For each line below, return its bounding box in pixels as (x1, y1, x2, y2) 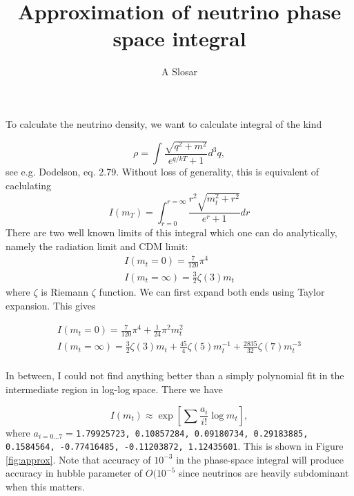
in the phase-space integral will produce (176, 452, 344, 466)
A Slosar (161, 64, 197, 79)
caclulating (6, 178, 52, 193)
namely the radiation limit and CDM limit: (6, 239, 188, 254)
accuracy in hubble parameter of (6, 466, 143, 480)
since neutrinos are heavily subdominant (178, 466, 349, 480)
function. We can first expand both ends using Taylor (99, 285, 325, 299)
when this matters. (6, 479, 85, 494)
